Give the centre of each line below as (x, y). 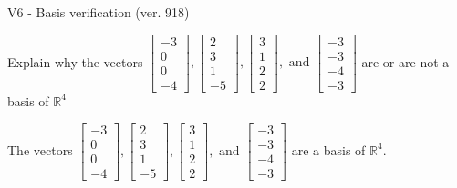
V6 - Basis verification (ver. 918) (99, 12)
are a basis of (328, 149)
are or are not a (405, 61)
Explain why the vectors (75, 61)
